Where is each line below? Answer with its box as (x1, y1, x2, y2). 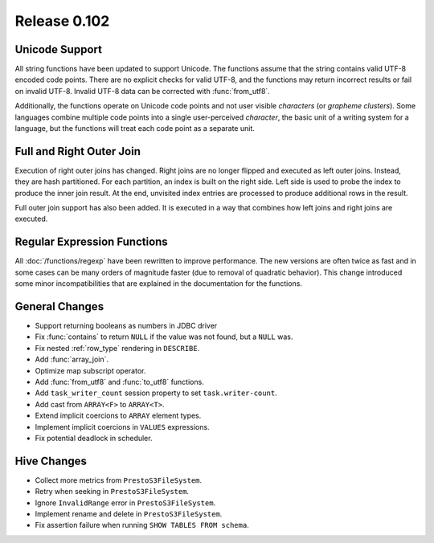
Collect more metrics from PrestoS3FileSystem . (35, 475, 203, 485)
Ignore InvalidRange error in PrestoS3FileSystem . (35, 498, 216, 508)
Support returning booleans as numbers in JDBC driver (35, 321, 218, 331)
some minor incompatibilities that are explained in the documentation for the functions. (14, 279, 303, 288)
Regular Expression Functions (14, 235, 168, 249)
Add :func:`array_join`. (35, 354, 108, 365)
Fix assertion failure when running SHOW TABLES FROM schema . (35, 521, 249, 530)
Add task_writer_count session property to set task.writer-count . (35, 388, 277, 398)
